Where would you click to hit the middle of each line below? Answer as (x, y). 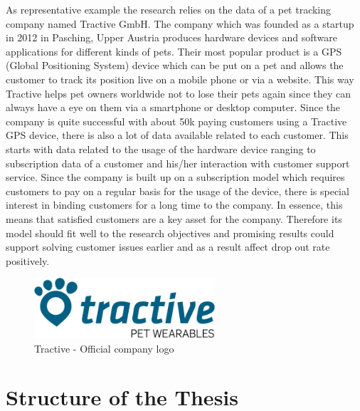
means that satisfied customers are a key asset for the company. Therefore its (174, 218)
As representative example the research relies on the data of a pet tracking (169, 9)
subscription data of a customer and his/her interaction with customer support (178, 163)
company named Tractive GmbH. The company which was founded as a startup (180, 23)
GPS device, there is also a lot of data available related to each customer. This (177, 135)
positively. (28, 260)
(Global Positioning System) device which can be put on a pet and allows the (175, 65)
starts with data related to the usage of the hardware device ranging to (161, 149)
